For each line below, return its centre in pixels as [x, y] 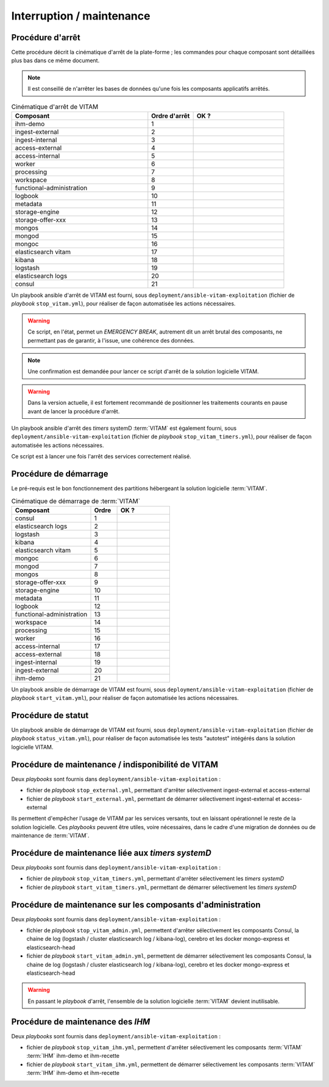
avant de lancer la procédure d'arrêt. [74, 411]
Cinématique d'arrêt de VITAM [55, 107]
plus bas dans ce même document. [55, 60]
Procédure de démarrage [60, 473]
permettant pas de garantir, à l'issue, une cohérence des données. [111, 340]
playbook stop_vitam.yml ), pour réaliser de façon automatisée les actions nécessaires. [123, 304]
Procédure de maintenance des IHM [81, 1021]
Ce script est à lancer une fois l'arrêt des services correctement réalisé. [101, 457]
